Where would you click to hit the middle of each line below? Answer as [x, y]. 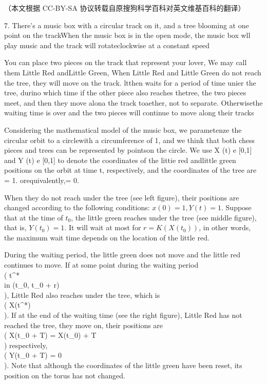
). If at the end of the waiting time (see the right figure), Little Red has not [123, 315]
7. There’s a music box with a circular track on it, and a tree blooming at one [127, 25]
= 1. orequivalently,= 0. [42, 180]
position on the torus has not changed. [65, 375]
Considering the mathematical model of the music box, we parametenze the [123, 129]
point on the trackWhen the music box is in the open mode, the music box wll [127, 35]
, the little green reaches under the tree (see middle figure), [164, 217]
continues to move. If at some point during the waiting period [101, 265]
